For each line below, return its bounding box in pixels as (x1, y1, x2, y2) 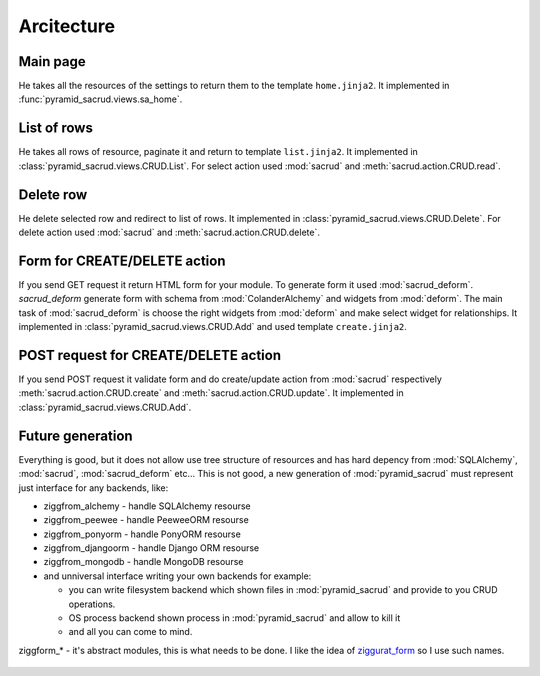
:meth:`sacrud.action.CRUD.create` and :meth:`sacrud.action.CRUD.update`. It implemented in (18, 387, 404, 399)
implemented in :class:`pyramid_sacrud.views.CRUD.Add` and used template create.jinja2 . (18, 321, 407, 333)
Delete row (18, 186, 88, 203)
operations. (68, 598, 116, 610)
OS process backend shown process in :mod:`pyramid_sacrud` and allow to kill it (68, 612, 401, 624)
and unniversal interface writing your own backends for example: (43, 570, 312, 582)
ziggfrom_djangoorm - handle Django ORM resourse (43, 542, 260, 554)
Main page (18, 53, 86, 70)
